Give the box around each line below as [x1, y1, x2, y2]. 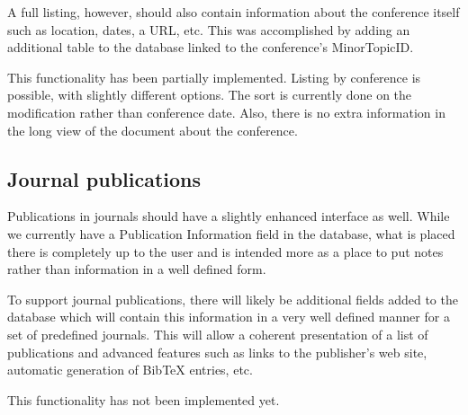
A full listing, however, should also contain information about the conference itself [7, 3, 460, 21]
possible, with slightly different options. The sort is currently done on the [7, 85, 412, 104]
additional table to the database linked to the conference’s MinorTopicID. [7, 38, 414, 57]
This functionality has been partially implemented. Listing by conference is [7, 67, 421, 86]
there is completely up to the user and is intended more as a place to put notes [7, 242, 444, 260]
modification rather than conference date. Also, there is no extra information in [7, 102, 445, 121]
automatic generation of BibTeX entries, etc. [7, 360, 253, 379]
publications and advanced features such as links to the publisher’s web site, [7, 342, 427, 361]
